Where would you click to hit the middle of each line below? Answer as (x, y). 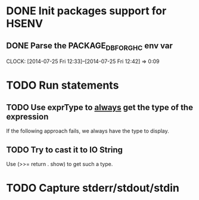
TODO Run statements (63, 85)
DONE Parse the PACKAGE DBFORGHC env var (89, 46)
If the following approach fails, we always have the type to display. (88, 131)
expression (27, 116)
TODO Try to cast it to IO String (65, 150)
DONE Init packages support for (86, 11)
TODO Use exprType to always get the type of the (100, 107)
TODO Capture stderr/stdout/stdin (93, 188)
